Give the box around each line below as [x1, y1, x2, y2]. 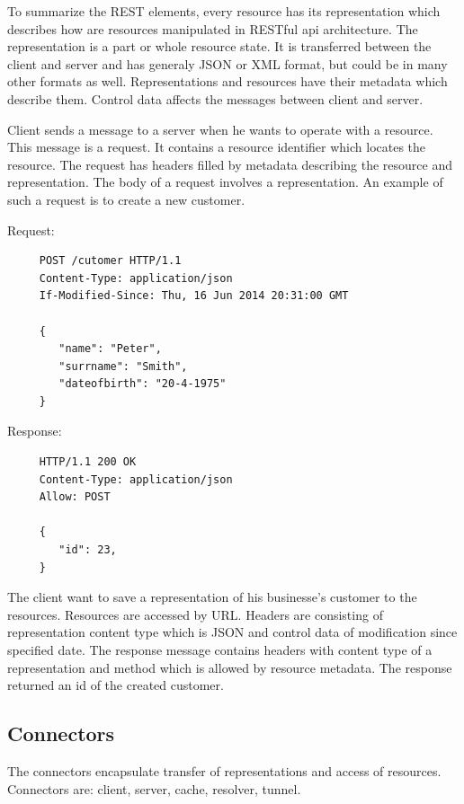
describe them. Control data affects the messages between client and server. [7, 89, 424, 108]
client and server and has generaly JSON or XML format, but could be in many [7, 54, 448, 73]
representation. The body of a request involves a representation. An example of [7, 172, 443, 191]
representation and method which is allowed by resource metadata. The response [7, 658, 452, 676]
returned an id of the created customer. [7, 676, 224, 694]
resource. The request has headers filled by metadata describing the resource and [7, 155, 452, 173]
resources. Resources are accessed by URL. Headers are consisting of [7, 605, 383, 623]
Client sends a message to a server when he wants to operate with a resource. [7, 119, 433, 138]
